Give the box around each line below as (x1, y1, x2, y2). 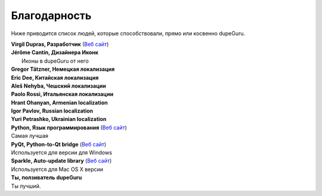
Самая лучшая (11, 132, 49, 139)
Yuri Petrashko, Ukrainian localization (11, 116, 107, 123)
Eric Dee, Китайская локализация (11, 74, 99, 81)
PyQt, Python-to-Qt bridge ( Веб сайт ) (11, 141, 107, 148)
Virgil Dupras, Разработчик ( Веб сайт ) (11, 41, 109, 48)
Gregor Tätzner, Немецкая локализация (11, 66, 115, 73)
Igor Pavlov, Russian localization (11, 107, 94, 114)
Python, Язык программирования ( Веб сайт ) (11, 124, 128, 131)
